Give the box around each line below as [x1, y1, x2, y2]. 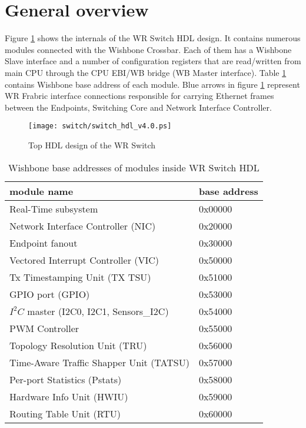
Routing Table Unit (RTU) [9, 406, 121, 420]
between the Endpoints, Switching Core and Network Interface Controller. [5, 101, 272, 113]
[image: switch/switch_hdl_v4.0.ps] [28, 122, 172, 131]
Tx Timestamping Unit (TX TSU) [9, 270, 151, 284]
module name [9, 184, 74, 198]
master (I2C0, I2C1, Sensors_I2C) [27, 304, 169, 318]
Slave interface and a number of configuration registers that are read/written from [5, 55, 301, 67]
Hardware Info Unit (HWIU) [9, 389, 128, 403]
